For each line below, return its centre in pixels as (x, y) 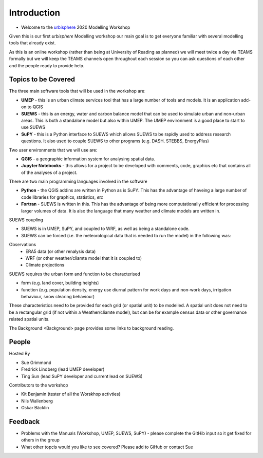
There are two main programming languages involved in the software (78, 181)
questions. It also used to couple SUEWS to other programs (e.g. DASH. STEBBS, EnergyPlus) (115, 141)
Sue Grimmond (36, 363)
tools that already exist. (32, 43)
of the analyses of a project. (49, 172)
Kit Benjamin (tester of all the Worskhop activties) (71, 394)
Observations (23, 245)
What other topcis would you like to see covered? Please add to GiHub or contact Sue (107, 447)
